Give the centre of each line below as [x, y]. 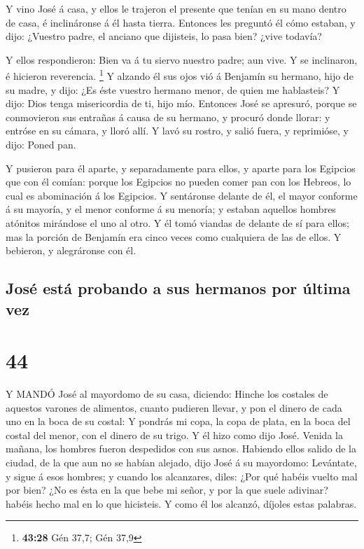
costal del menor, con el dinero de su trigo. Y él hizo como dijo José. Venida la [174, 435]
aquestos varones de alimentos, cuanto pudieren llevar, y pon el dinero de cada [174, 407]
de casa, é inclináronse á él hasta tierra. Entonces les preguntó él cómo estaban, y [181, 22]
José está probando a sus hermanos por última [178, 288]
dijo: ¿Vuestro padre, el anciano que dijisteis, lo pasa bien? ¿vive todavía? [164, 36]
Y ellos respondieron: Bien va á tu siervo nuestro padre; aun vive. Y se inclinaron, [182, 59]
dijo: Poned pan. [41, 144]
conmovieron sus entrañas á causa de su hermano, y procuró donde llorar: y [168, 117]
